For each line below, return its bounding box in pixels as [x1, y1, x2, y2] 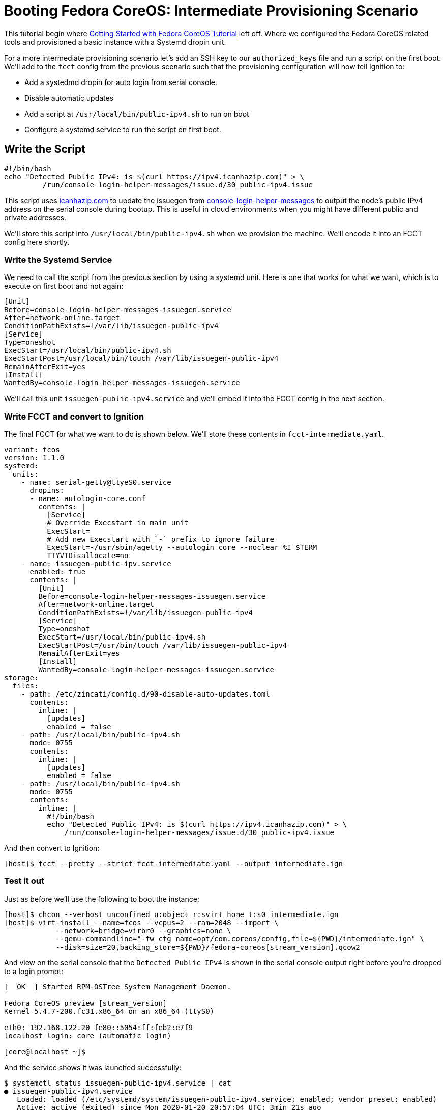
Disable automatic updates [24, 93, 114, 102]
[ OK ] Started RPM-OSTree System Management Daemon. [4, 982, 231, 991]
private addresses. [4, 213, 67, 222]
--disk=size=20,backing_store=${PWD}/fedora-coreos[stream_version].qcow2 [55, 942, 360, 951]
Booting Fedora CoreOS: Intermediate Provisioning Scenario [4, 2, 418, 19]
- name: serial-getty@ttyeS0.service [21, 478, 171, 487]
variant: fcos [4, 446, 60, 454]
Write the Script [4, 143, 86, 156]
